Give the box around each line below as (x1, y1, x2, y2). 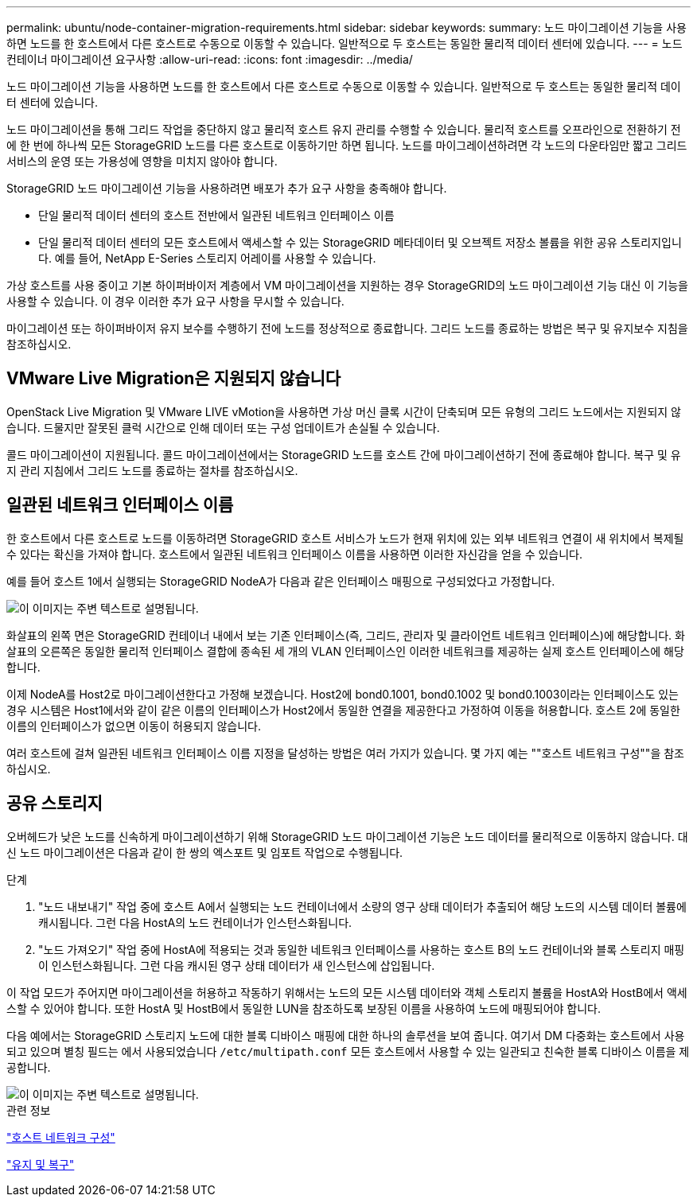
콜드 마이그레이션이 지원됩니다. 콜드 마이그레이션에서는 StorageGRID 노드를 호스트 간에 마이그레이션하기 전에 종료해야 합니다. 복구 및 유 (6, 447, 681, 461)
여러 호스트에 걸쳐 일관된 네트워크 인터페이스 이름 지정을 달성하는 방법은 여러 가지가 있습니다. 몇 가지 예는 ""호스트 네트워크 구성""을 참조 (6, 746, 684, 760)
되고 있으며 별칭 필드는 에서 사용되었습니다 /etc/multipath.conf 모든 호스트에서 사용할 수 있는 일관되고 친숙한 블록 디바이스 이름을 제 (6, 1044, 690, 1058)
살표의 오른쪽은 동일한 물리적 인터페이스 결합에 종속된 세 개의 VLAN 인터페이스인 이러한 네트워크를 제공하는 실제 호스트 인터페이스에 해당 (6, 644, 684, 658)
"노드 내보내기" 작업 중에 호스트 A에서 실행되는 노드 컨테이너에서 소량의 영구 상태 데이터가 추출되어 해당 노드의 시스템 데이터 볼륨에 (38, 899, 687, 913)
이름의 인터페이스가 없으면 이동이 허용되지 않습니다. (6, 718, 261, 733)
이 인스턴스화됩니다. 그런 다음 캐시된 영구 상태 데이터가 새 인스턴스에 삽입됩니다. (38, 958, 435, 972)
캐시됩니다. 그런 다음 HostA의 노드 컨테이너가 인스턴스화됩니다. (38, 915, 352, 929)
